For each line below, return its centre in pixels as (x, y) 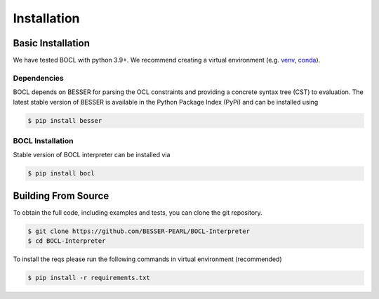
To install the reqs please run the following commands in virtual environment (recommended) (147, 259)
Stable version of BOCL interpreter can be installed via (92, 155)
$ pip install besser (65, 120)
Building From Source (61, 195)
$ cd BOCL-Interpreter (67, 241)
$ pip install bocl (61, 173)
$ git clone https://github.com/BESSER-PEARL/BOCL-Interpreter (139, 231)
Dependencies (39, 78)
